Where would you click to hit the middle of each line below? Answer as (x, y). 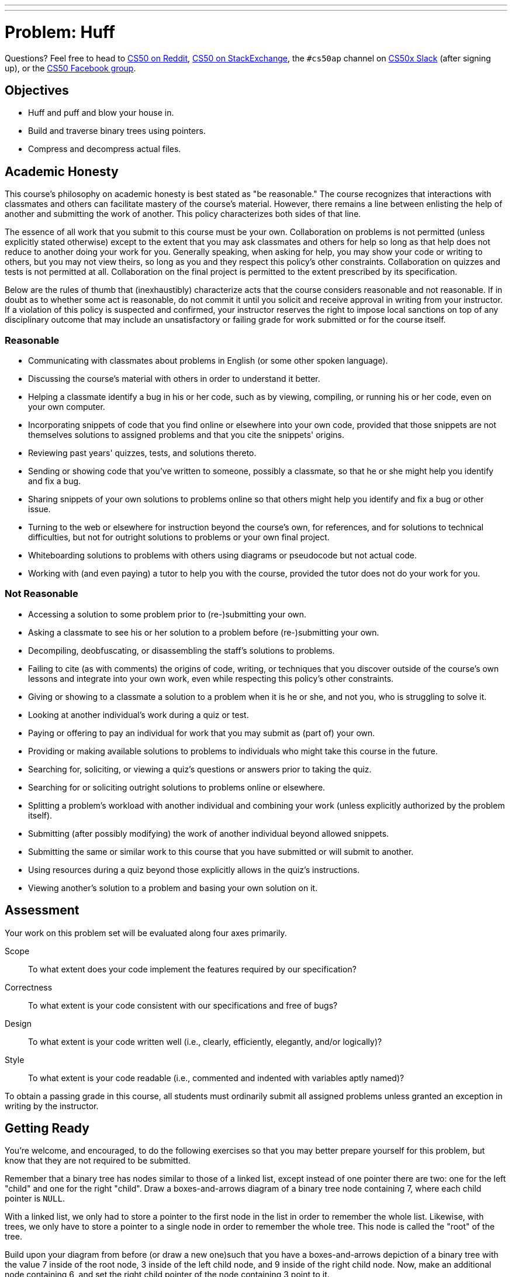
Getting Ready (47, 1128)
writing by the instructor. (52, 1106)
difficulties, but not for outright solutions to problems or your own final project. (179, 537)
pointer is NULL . (35, 1199)
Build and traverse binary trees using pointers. (117, 131)
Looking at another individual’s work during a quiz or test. (139, 715)
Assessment (42, 910)
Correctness (29, 987)
